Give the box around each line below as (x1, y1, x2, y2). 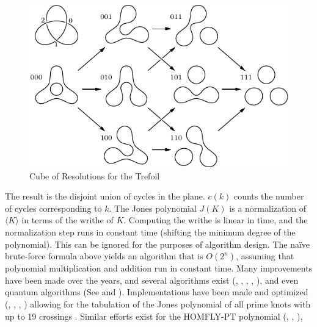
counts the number (233, 190, 304, 203)
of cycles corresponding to (5, 201, 102, 214)
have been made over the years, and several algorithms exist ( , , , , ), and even (5, 273, 299, 286)
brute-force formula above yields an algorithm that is (5, 250, 203, 262)
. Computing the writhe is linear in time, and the (123, 214, 308, 226)
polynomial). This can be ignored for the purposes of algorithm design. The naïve (5, 237, 310, 250)
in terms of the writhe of (21, 214, 114, 226)
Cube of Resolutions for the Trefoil (29, 169, 160, 182)
